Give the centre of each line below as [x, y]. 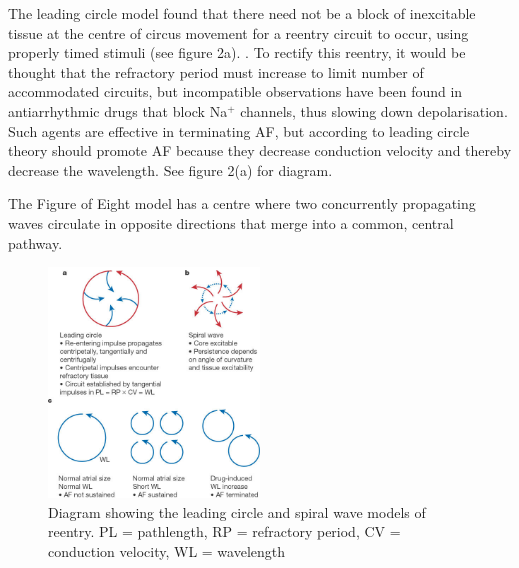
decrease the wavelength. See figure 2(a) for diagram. [170, 169]
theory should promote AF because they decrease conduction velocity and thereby [260, 150]
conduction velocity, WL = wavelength [167, 550]
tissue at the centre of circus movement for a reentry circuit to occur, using [238, 32]
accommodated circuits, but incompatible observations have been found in [235, 91]
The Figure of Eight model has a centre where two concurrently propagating [242, 203]
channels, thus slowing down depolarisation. [374, 110]
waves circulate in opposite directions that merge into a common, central [231, 222]
